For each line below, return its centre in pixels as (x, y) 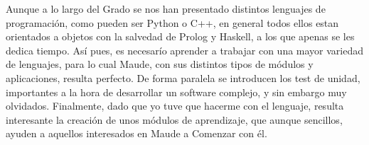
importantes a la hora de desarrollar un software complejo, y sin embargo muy (176, 92)
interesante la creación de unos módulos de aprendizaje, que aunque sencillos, (174, 119)
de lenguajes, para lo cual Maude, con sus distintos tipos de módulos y (160, 64)
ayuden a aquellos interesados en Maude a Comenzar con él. (137, 133)
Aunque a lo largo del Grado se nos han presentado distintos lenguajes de (166, 8)
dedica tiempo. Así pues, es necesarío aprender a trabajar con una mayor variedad (185, 50)
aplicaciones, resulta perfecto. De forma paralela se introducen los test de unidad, (183, 77)
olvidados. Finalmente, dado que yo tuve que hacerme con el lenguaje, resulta (175, 106)
